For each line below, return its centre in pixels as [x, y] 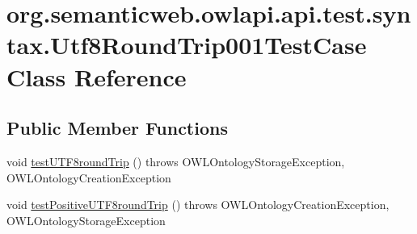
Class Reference [97, 76]
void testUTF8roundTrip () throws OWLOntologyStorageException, [176, 161]
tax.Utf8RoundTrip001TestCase [187, 45]
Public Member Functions [117, 128]
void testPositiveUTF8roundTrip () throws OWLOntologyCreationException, [198, 205]
